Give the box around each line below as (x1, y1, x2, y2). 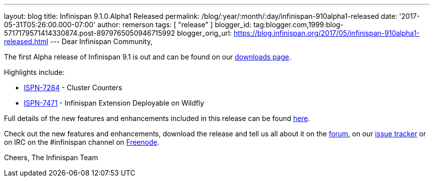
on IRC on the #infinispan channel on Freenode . (4, 138, 160, 146)
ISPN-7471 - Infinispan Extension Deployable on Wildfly (24, 99, 204, 107)
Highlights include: (4, 68, 65, 76)
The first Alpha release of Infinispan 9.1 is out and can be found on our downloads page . (4, 53, 291, 61)
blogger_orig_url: (177, 29, 232, 37)
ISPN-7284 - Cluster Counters (24, 83, 122, 92)
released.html (4, 37, 49, 46)
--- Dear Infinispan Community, (50, 37, 153, 46)
